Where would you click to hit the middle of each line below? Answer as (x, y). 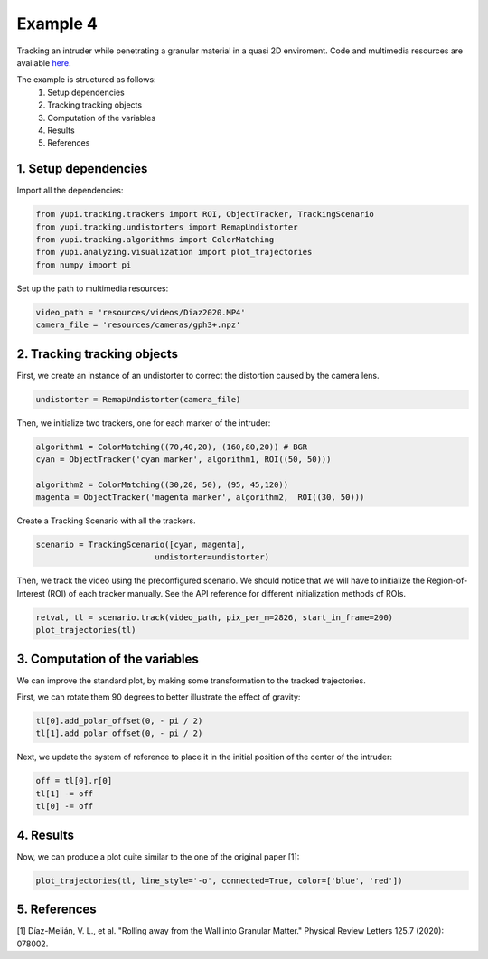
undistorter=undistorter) (212, 557)
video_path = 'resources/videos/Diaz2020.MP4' (141, 312)
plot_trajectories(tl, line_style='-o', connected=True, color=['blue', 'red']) (219, 880)
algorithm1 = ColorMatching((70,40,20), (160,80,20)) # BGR (172, 447)
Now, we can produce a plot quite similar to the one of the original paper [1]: (158, 856)
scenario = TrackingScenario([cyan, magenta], (141, 545)
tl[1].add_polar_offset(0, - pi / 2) (119, 733)
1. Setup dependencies (82, 169)
